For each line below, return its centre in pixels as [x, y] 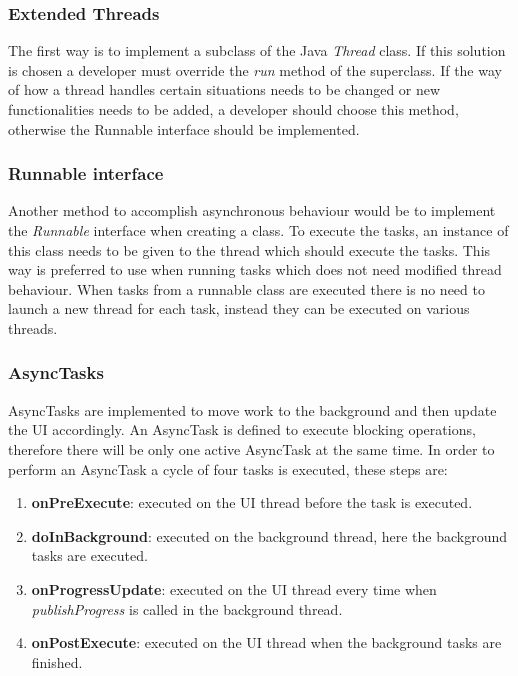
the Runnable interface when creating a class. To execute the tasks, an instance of [258, 230]
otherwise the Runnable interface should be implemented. [184, 128]
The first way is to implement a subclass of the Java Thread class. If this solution [257, 50]
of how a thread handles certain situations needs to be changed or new [224, 89]
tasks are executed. [89, 555]
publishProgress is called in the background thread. [187, 608]
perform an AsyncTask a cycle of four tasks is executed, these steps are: [228, 468]
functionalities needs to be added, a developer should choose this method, [233, 109]
